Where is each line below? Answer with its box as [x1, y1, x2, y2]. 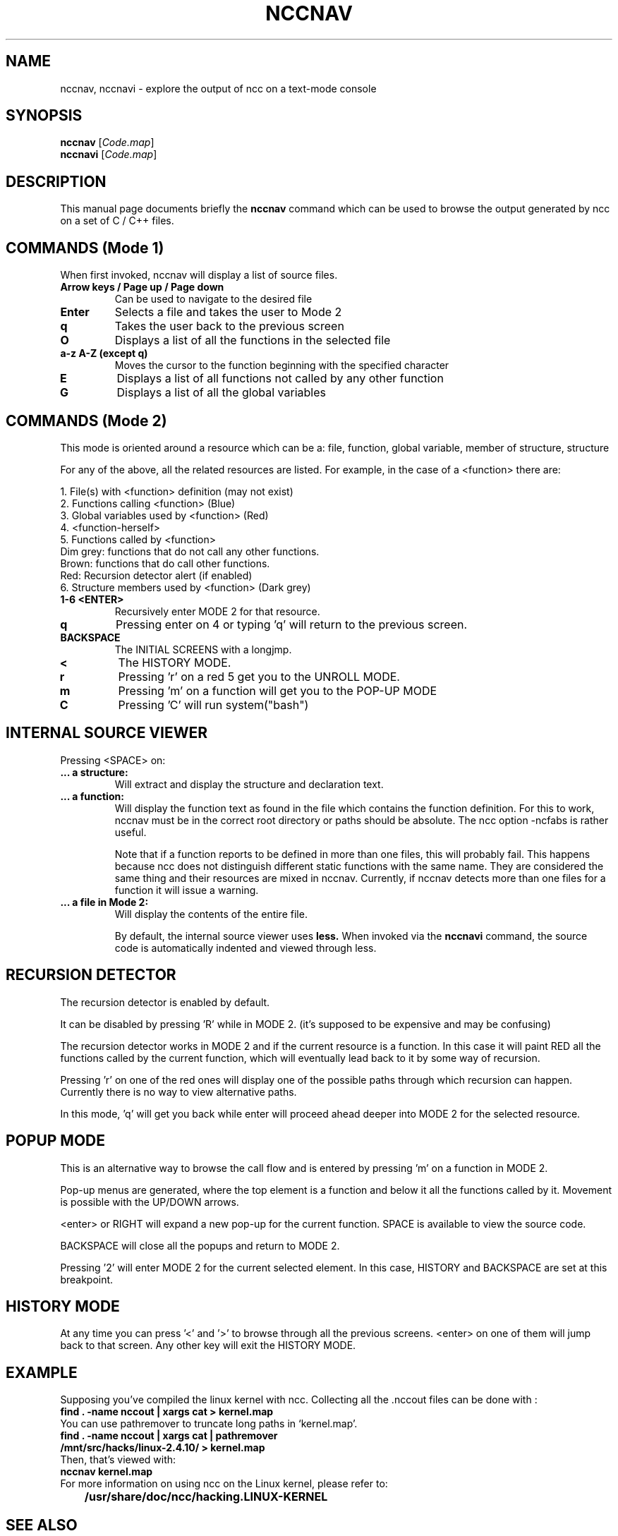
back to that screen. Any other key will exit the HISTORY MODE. [60, 1339, 356, 1352]
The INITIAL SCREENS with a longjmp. [114, 643, 292, 655]
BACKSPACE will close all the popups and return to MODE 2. [60, 1239, 340, 1252]
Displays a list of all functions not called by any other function [116, 371, 444, 386]
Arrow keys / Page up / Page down [60, 281, 224, 294]
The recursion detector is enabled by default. [60, 996, 270, 1008]
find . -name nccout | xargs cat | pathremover [60, 1429, 278, 1442]
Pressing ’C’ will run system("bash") [118, 697, 309, 712]
